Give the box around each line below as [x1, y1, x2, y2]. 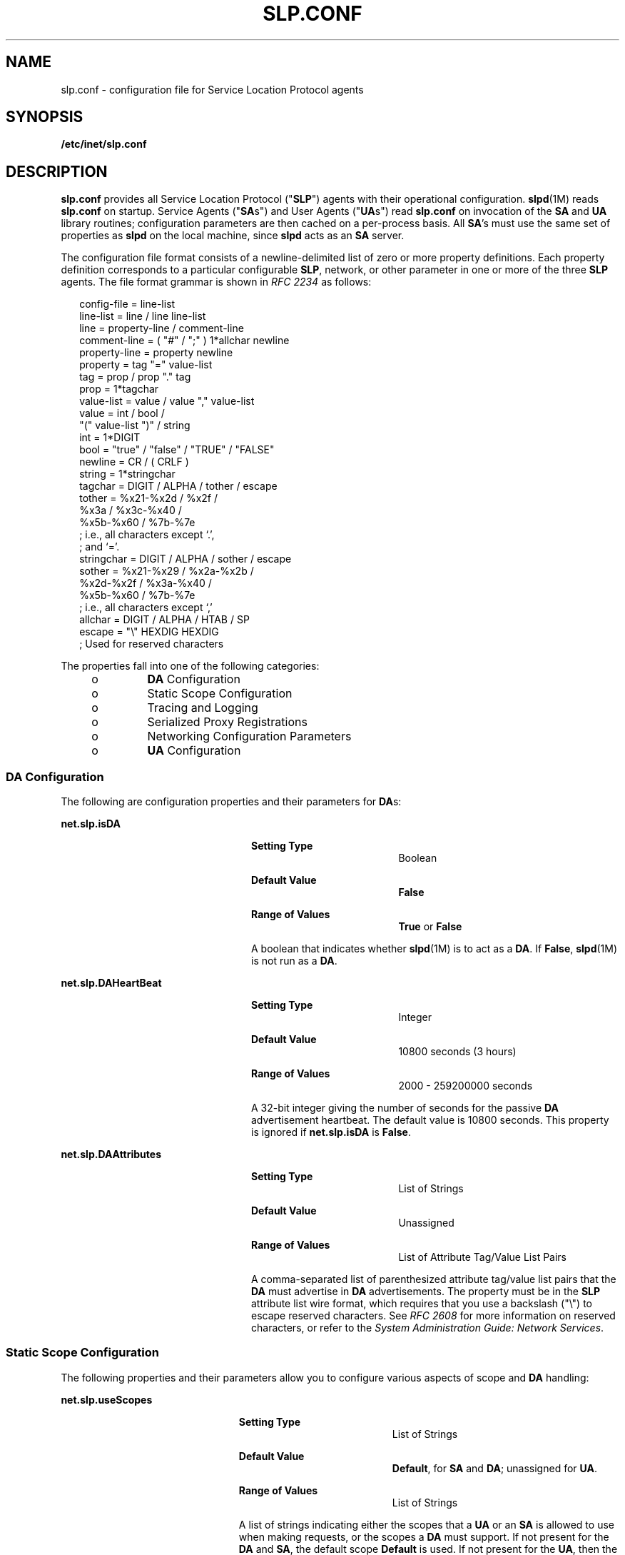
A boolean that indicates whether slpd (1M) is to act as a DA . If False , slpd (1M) [251, 942, 618, 955]
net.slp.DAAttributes [61, 1148, 162, 1161]
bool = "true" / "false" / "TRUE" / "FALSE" [79, 443, 275, 456]
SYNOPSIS [6, 108, 83, 126]
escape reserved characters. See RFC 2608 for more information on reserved [251, 1309, 616, 1322]
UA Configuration [147, 743, 241, 758]
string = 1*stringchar [79, 468, 176, 480]
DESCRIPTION [6, 162, 108, 181]
